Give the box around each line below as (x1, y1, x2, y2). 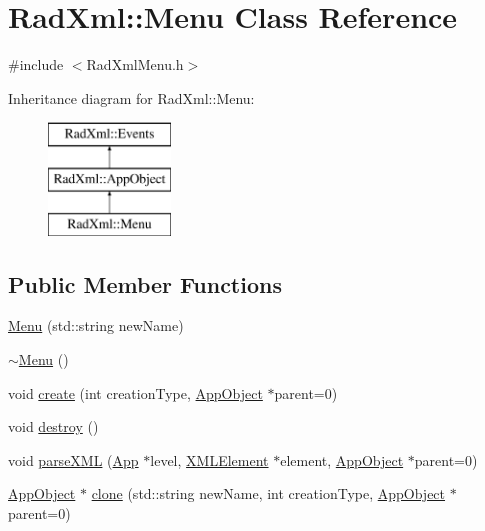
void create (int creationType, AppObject (8, 382, 263, 403)
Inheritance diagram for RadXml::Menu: (8, 87, 255, 108)
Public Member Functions (8, 268, 282, 299)
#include (8, 54, 64, 75)
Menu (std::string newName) (8, 315, 184, 336)
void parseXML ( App (8, 449, 139, 470)
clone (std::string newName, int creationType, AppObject (91, 483, 446, 504)
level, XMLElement (150, 449, 269, 470)
